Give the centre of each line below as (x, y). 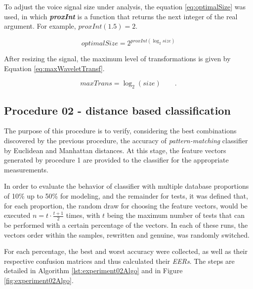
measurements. (26, 169)
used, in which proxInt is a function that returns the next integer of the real (121, 16)
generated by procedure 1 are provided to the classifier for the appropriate (116, 160)
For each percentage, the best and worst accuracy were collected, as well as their (126, 251)
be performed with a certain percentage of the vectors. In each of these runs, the (126, 225)
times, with (83, 215)
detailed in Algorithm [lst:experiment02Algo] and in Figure (93, 270)
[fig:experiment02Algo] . (39, 280)
